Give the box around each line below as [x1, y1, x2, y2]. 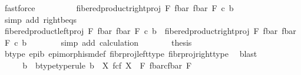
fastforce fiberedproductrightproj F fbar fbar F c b [4, 2, 234, 13]
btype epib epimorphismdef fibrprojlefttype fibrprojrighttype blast [4, 47, 257, 60]
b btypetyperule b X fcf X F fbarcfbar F [22, 59, 192, 71]
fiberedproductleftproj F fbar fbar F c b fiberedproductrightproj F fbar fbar [4, 25, 296, 37]
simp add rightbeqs [4, 13, 77, 25]
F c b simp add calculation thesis [4, 36, 192, 48]
